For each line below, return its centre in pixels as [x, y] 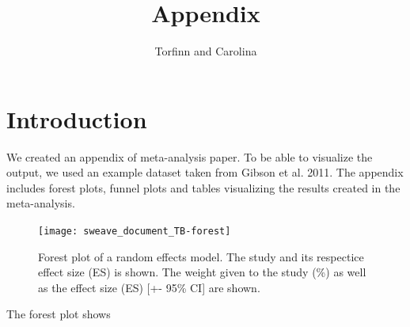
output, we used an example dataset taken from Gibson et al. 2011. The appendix [205, 172]
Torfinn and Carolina [206, 51]
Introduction [77, 118]
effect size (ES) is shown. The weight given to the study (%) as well [202, 272]
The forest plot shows [59, 314]
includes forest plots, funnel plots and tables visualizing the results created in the [203, 187]
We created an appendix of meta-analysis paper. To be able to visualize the [190, 156]
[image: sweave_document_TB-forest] [135, 232]
